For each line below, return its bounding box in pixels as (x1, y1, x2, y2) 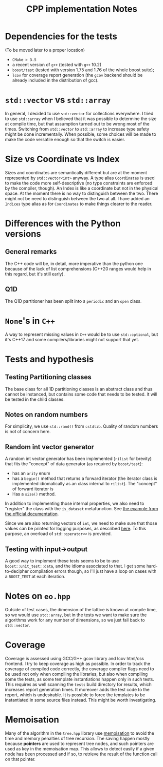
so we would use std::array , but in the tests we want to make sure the (5, 612, 147, 618)
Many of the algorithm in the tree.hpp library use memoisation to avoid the (5, 730, 154, 736)
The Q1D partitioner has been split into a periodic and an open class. (5, 298, 142, 304)
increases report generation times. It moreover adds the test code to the (5, 686, 150, 692)
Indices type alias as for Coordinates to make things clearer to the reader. (5, 201, 153, 207)
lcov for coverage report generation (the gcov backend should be (12, 72, 143, 78)
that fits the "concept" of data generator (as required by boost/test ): (5, 461, 143, 467)
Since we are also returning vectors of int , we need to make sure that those (5, 520, 157, 526)
